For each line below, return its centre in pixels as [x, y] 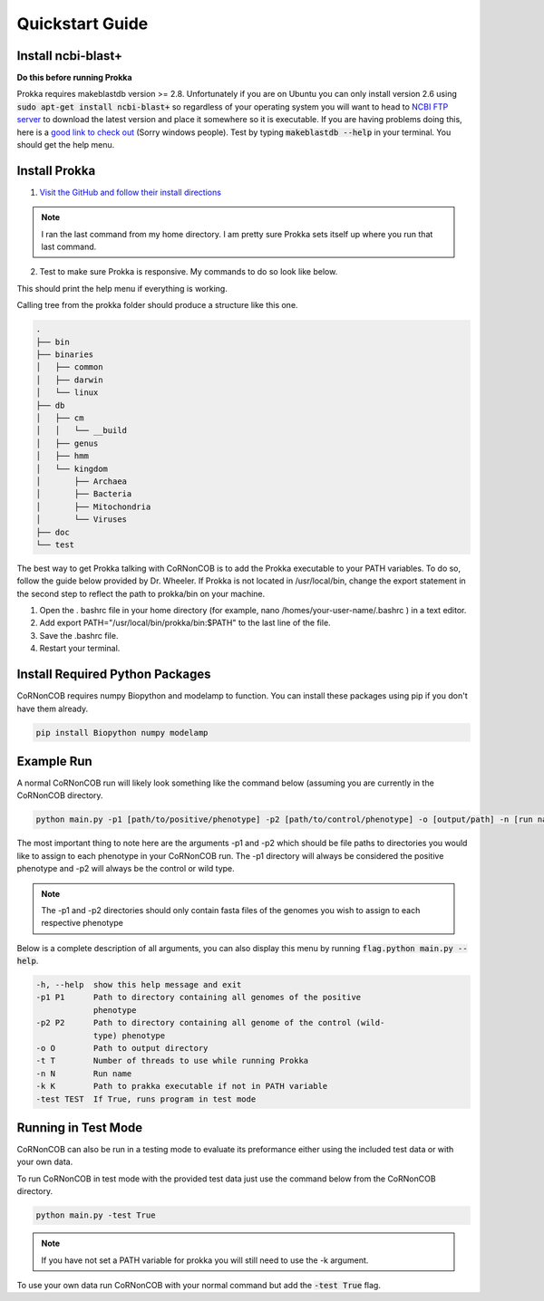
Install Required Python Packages [114, 675]
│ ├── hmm [63, 456]
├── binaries [65, 355]
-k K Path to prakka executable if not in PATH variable [182, 1086]
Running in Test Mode [80, 1128]
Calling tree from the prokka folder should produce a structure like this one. [157, 305]
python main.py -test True [96, 1215]
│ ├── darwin [69, 380]
